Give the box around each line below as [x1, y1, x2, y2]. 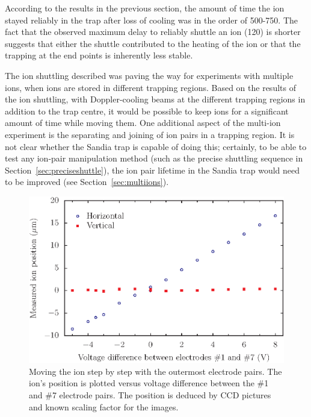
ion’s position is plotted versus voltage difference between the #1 [29, 377, 269, 389]
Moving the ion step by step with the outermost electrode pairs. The [29, 365, 282, 377]
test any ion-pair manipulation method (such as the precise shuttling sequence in [5, 152, 303, 165]
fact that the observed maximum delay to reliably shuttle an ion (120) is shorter [5, 25, 301, 38]
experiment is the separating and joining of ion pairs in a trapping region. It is [5, 128, 295, 140]
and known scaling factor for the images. [29, 400, 179, 413]
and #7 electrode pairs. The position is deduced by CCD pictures [29, 389, 271, 401]
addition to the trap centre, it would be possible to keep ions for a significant [5, 104, 289, 117]
